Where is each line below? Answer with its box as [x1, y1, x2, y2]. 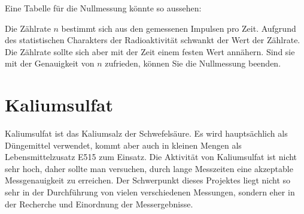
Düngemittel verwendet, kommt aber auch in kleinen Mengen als [5, 138, 242, 151]
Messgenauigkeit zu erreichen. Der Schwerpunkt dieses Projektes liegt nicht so [5, 174, 291, 186]
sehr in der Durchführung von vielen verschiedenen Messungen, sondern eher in [5, 186, 295, 198]
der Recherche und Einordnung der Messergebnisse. [5, 197, 193, 210]
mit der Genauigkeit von [5, 57, 95, 70]
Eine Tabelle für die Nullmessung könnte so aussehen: [5, 2, 202, 14]
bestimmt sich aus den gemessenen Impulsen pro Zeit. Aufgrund [61, 22, 296, 34]
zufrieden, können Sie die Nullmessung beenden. [105, 57, 281, 70]
